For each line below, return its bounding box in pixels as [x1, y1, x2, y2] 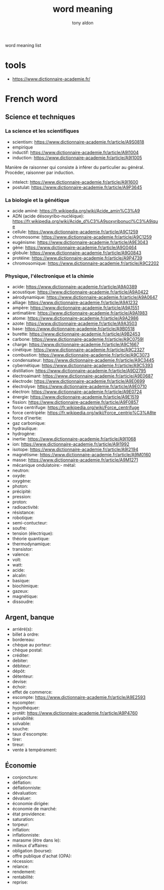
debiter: [12, 658, 29, 664]
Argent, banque [5, 613, 55, 621]
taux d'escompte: [12, 731, 48, 737]
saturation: [12, 816, 34, 822]
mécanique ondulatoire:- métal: [12, 462, 76, 468]
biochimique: [12, 583, 39, 589]
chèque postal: [12, 647, 43, 653]
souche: [12, 726, 29, 732]
